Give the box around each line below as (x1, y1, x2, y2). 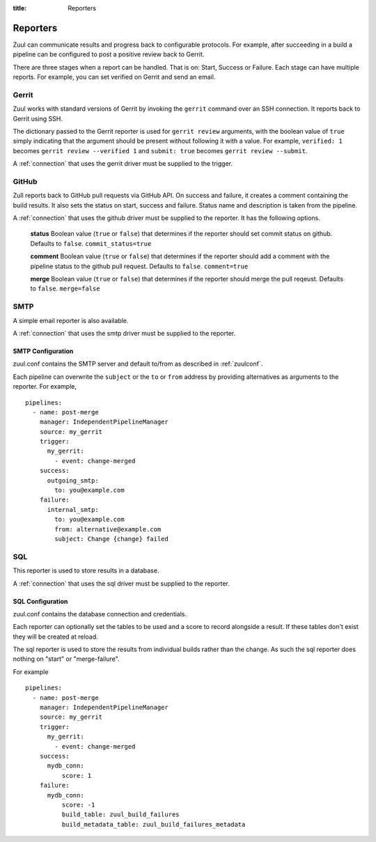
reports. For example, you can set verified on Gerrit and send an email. (13, 73, 216, 81)
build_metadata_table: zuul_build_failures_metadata (61, 820, 246, 828)
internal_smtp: (47, 506, 99, 513)
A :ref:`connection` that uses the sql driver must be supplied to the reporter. (13, 579, 230, 588)
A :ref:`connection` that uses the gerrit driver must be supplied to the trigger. (13, 159, 233, 168)
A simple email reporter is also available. (13, 316, 129, 325)
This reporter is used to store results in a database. (13, 566, 159, 575)
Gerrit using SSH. (13, 114, 63, 123)
